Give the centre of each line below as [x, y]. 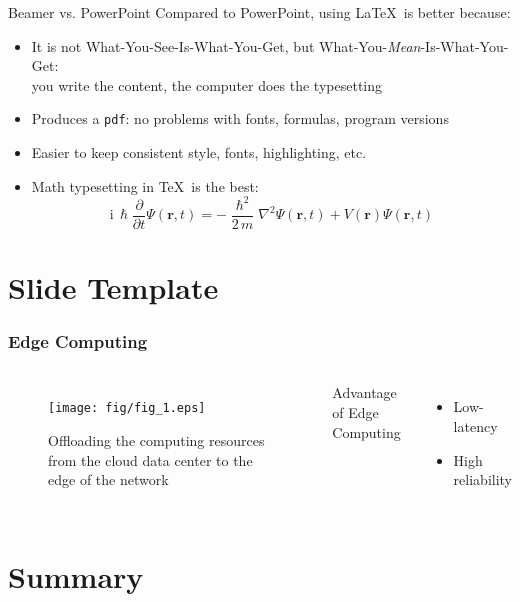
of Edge [355, 411]
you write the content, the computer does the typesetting [207, 84]
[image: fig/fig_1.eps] [127, 408]
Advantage [364, 392]
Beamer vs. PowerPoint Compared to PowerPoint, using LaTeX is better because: [259, 12]
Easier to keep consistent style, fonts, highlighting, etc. [199, 152]
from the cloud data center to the [150, 459]
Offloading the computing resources [156, 440]
